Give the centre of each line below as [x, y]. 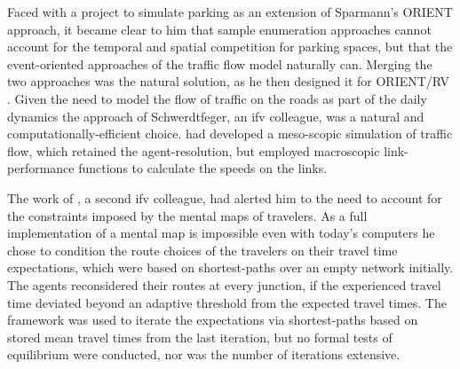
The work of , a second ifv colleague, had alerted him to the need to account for [225, 197]
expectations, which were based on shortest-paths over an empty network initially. [230, 267]
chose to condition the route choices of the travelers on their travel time [202, 250]
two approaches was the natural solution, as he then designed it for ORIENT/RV [229, 81]
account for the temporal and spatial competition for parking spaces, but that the [230, 47]
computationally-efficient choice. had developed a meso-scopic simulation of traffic [230, 133]
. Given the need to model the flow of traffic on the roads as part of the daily [217, 98]
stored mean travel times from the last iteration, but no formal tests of [200, 337]
